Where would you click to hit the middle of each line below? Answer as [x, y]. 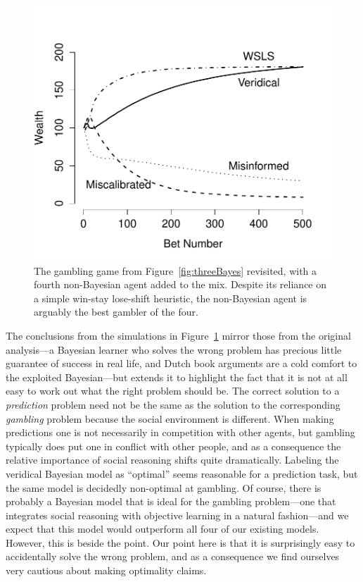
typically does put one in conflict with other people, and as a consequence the [173, 446]
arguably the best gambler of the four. [116, 312]
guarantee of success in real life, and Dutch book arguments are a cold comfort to [181, 363]
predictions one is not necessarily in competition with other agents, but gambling [180, 432]
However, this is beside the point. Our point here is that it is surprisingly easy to [180, 542]
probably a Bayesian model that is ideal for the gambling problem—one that [171, 501]
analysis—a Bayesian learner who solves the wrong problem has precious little [174, 349]
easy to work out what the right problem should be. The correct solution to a [173, 391]
